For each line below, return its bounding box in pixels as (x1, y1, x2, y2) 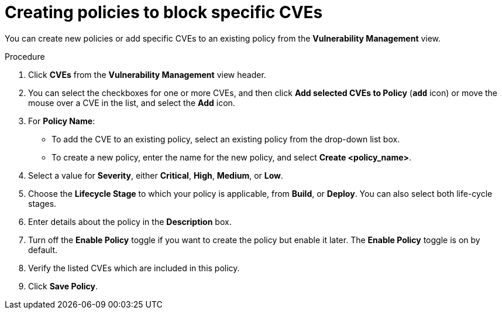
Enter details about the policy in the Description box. (28, 216, 232, 227)
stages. (28, 198, 57, 209)
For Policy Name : (28, 115, 95, 126)
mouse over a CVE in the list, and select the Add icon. (28, 97, 235, 108)
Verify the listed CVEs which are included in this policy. (28, 262, 240, 273)
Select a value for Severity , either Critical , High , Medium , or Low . (28, 170, 284, 180)
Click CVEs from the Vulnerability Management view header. (28, 69, 266, 80)
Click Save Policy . (28, 281, 98, 291)
